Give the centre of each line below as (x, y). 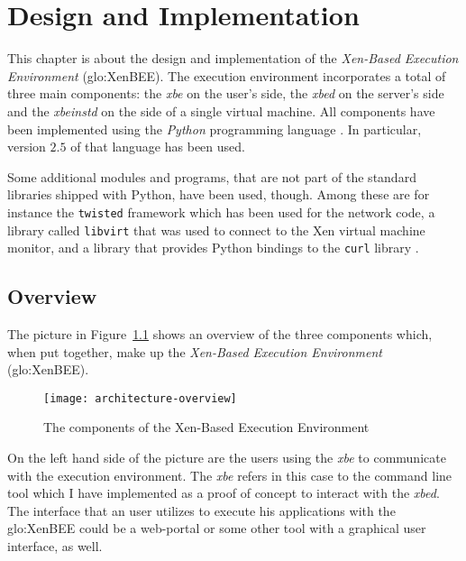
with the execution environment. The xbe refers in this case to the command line (230, 475)
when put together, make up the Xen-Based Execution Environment (195, 351)
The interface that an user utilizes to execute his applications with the (201, 510)
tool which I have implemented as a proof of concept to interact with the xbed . (224, 493)
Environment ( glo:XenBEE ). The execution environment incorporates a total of (227, 75)
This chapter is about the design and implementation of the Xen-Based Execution (233, 58)
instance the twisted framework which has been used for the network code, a (221, 212)
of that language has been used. (158, 147)
